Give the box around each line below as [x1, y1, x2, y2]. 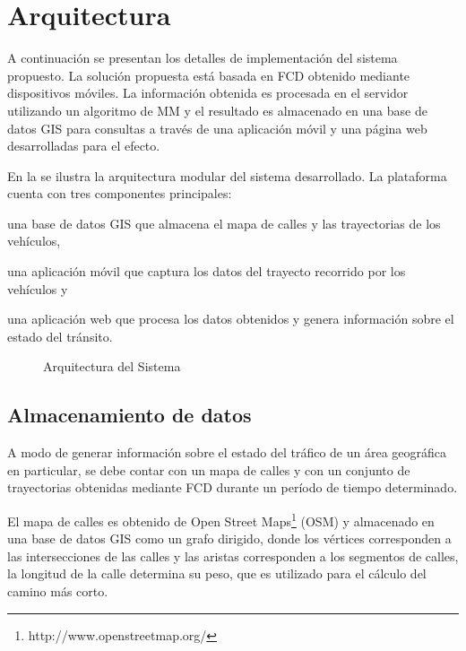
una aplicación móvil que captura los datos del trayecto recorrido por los [7, 262, 406, 281]
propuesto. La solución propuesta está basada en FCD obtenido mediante [7, 65, 410, 84]
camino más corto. [7, 582, 108, 601]
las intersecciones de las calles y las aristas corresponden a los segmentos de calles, [7, 546, 459, 565]
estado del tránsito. [7, 326, 113, 345]
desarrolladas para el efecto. [7, 136, 160, 155]
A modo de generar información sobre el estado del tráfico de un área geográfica [7, 443, 447, 462]
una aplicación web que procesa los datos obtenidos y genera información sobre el [7, 309, 454, 328]
